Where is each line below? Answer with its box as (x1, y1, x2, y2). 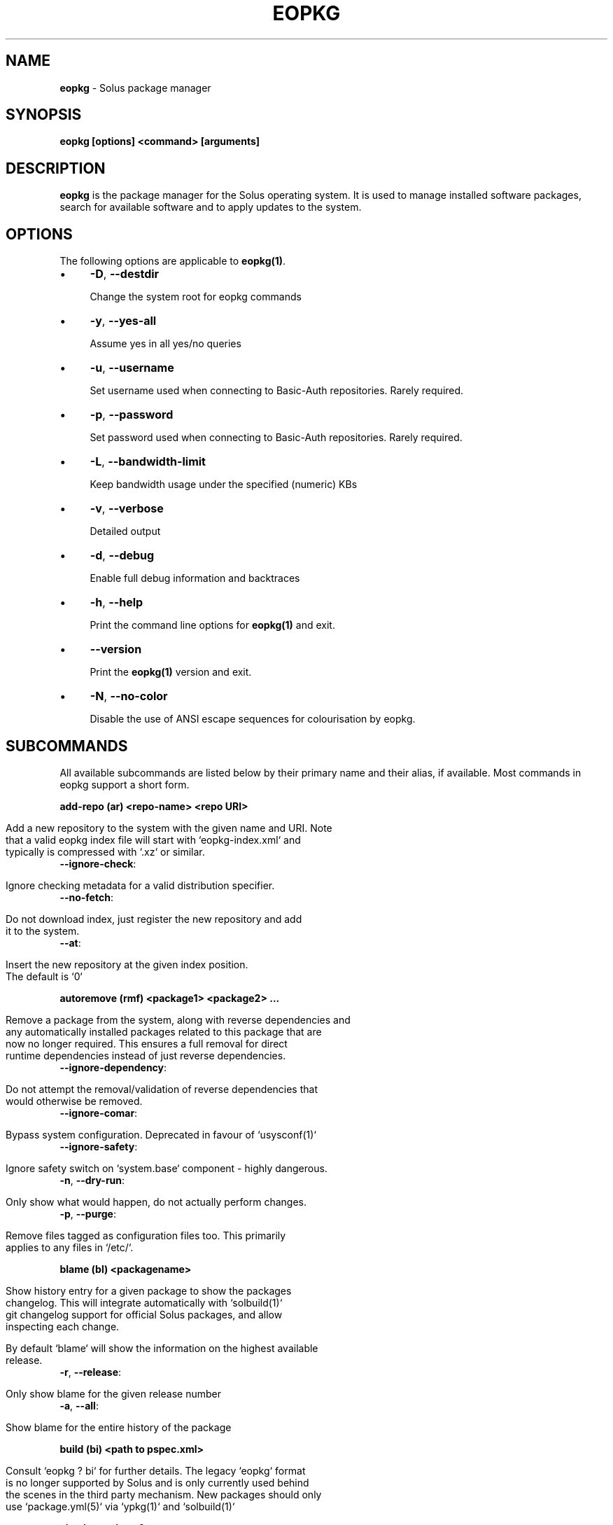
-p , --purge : (59, 1207, 116, 1220)
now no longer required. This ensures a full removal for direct (6, 1037, 288, 1050)
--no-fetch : (59, 891, 113, 903)
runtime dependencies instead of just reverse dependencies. (6, 1049, 286, 1061)
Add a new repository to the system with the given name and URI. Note (6, 821, 332, 834)
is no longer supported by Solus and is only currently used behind (6, 1476, 309, 1489)
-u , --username (90, 361, 174, 375)
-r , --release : (59, 1365, 122, 1378)
